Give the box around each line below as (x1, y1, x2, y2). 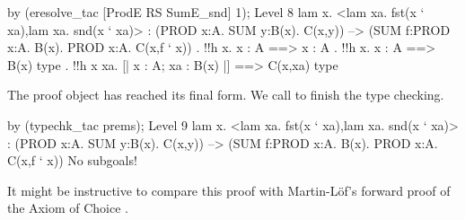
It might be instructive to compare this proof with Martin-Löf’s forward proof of (7, 180, 451, 199)
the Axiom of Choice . (7, 198, 128, 217)
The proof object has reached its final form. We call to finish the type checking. (7, 85, 444, 104)
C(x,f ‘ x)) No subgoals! (7, 151, 137, 170)
